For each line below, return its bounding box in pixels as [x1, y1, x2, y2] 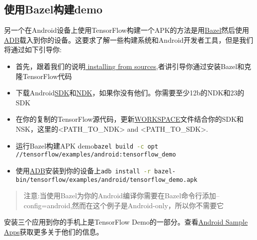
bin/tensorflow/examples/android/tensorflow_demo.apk [15, 176, 197, 183]
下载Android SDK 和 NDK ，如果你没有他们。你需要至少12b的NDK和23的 [15, 87, 245, 98]
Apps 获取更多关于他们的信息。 [4, 226, 103, 237]
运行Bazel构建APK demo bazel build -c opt [15, 140, 159, 151]
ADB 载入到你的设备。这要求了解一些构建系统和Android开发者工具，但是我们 [4, 34, 254, 45]
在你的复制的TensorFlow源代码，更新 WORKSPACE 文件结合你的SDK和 [15, 114, 244, 124]
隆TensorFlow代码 [15, 71, 72, 81]
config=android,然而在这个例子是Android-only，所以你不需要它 [23, 200, 224, 210]
